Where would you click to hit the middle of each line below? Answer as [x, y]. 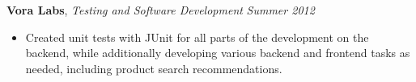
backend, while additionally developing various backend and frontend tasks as [218, 53]
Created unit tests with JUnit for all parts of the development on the [197, 37]
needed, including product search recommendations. [154, 68]
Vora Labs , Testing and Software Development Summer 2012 [161, 10]
